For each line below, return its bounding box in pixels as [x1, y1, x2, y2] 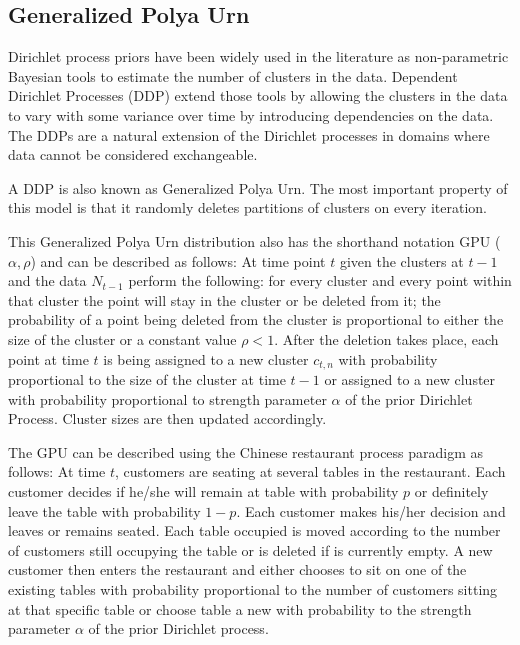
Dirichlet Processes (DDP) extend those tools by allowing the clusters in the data [8, 85, 508, 106]
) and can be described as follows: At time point [30, 250, 326, 271]
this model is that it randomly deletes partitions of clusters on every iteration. [8, 197, 487, 218]
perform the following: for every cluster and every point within [128, 270, 512, 291]
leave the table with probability [8, 500, 201, 521]
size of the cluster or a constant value [8, 328, 237, 349]
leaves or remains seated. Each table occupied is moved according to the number [8, 520, 501, 541]
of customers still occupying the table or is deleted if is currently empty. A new [8, 539, 493, 560]
